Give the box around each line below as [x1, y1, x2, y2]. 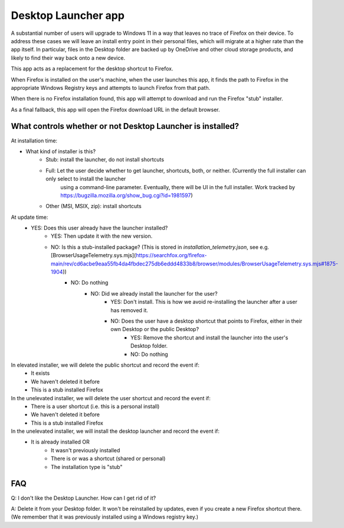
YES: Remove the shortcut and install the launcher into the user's [130, 334, 289, 341]
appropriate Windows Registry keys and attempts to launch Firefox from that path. [11, 84, 211, 91]
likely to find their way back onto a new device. [11, 54, 126, 61]
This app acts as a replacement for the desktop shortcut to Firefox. [11, 65, 173, 72]
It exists [31, 370, 50, 377]
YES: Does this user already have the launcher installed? [31, 225, 168, 232]
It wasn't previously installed [51, 446, 120, 454]
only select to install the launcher [45, 175, 126, 183]
